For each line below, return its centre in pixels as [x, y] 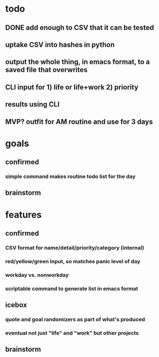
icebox [16, 305]
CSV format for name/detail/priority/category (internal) [75, 247]
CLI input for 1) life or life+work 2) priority [72, 87]
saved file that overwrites [46, 70]
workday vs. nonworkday [37, 275]
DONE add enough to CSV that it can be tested [80, 28]
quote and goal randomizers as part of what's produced [75, 319]
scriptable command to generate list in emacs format [72, 289]
